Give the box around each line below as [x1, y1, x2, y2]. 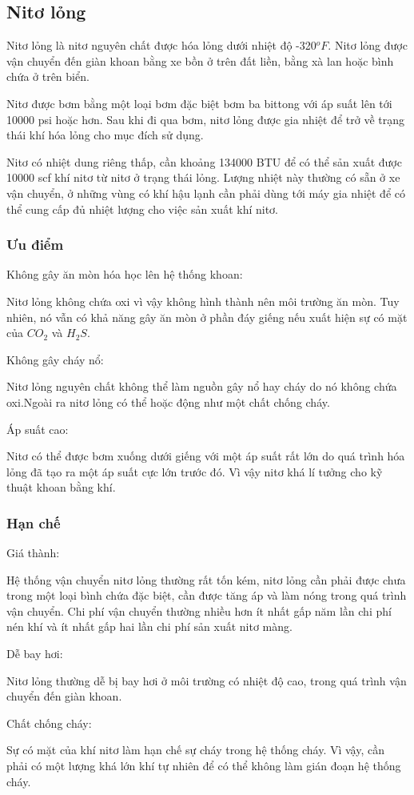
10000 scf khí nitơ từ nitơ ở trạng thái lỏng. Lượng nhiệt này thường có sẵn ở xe [6, 169, 400, 186]
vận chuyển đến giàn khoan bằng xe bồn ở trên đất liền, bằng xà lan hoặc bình [6, 52, 394, 69]
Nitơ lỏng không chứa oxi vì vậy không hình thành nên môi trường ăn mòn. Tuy [6, 292, 400, 309]
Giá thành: [6, 544, 60, 561]
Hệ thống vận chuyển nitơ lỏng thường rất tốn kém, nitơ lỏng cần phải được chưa [6, 571, 406, 588]
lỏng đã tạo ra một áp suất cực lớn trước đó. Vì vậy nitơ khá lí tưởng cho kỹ [6, 463, 383, 480]
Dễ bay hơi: [6, 645, 63, 662]
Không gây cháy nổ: [6, 351, 104, 367]
